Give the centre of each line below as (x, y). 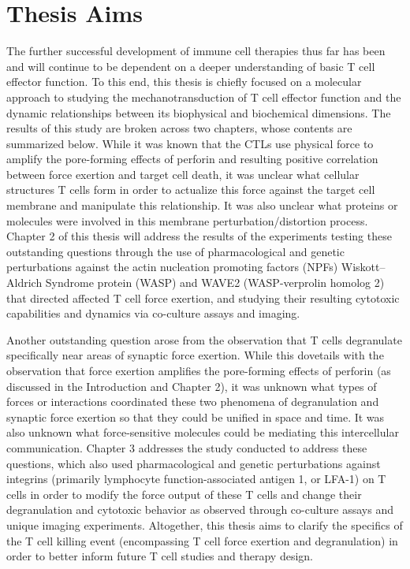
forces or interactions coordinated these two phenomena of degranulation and (193, 402)
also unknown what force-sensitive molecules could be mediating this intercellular (203, 432)
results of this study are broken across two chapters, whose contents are (179, 128)
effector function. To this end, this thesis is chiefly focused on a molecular (184, 82)
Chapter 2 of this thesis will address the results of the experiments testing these (199, 236)
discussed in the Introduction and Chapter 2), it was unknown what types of (192, 386)
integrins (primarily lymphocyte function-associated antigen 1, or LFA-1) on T (196, 479)
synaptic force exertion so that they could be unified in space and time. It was (196, 417)
